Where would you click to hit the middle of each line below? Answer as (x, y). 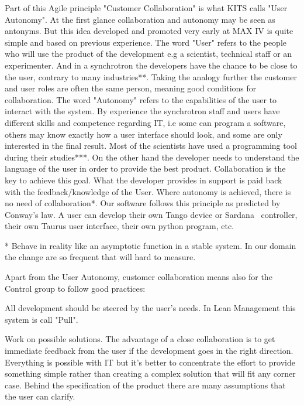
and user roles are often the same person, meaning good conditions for (131, 88)
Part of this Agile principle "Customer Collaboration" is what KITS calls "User (146, 8)
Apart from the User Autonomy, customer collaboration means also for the (139, 277)
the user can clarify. (40, 396)
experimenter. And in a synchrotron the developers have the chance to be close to (151, 65)
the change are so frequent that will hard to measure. (100, 257)
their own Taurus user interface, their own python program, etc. (120, 226)
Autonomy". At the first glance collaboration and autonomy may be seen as (140, 19)
